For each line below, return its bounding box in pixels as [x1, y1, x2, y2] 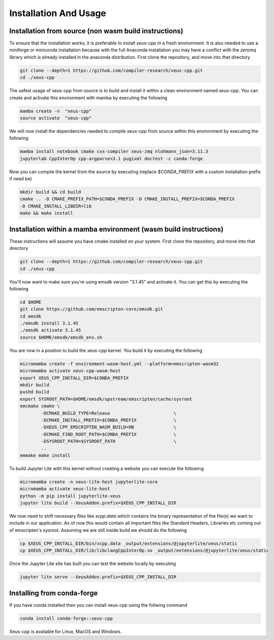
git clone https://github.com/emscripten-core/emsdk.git [20, 306, 163, 312]
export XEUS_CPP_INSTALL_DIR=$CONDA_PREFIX [20, 375, 129, 381]
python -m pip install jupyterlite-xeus [20, 493, 121, 499]
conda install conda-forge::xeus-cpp [20, 615, 113, 621]
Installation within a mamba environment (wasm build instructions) [9, 225, 224, 234]
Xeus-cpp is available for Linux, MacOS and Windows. [9, 628, 122, 634]
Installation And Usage [9, 8, 107, 19]
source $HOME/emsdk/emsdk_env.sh [20, 334, 103, 340]
